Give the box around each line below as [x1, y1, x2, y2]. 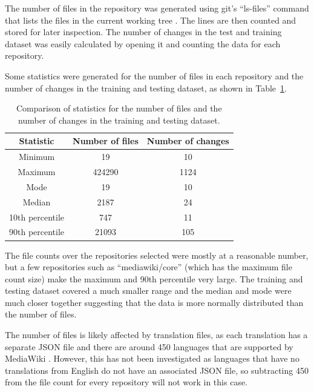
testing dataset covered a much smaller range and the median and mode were [5, 284, 292, 297]
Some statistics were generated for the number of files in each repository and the [5, 69, 304, 82]
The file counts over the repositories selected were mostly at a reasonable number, [5, 248, 309, 261]
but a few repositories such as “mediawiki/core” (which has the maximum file [5, 261, 292, 273]
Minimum [18, 150, 55, 163]
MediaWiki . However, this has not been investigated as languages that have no [5, 352, 299, 365]
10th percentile [9, 210, 65, 223]
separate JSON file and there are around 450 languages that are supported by [5, 340, 293, 353]
